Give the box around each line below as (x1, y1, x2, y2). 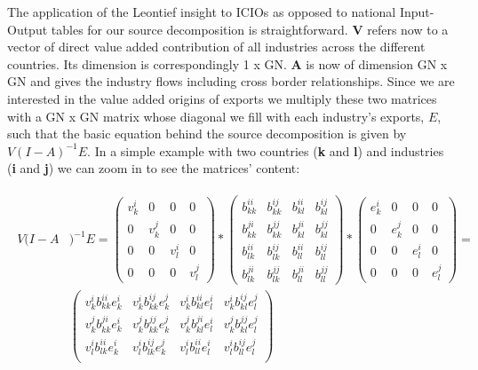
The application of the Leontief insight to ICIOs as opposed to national (7, 3, 396, 20)
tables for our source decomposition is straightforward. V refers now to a (51, 20, 449, 38)
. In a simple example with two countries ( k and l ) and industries (87, 141, 444, 160)
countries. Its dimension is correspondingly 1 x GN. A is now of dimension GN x (7, 54, 448, 73)
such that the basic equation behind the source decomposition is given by (7, 124, 407, 143)
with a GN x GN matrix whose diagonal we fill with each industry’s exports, (7, 106, 425, 125)
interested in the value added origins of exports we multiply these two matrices (7, 89, 437, 107)
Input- (399, 3, 434, 20)
